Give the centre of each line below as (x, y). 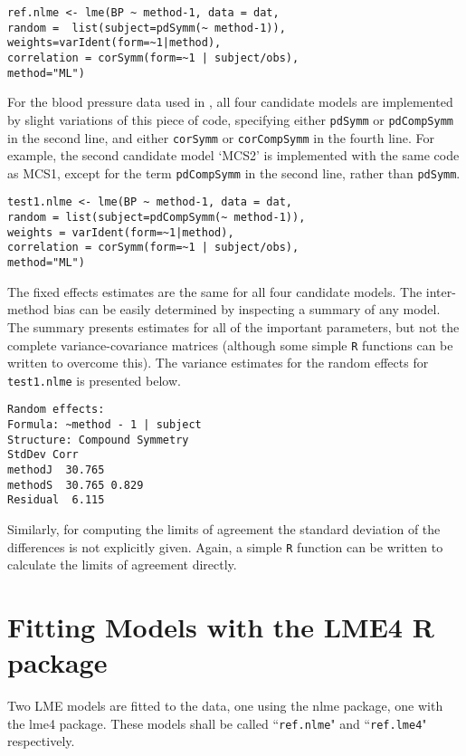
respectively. (41, 741)
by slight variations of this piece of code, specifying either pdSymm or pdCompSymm (230, 119)
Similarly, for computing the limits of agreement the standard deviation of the (224, 529)
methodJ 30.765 (56, 470)
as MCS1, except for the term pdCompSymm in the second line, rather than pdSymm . (234, 172)
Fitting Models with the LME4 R (221, 627)
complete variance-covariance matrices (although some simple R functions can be (230, 345)
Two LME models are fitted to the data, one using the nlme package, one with (225, 706)
